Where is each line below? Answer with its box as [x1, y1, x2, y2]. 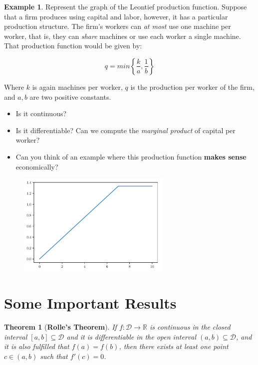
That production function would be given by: [4, 40, 142, 51]
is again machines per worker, [32, 81, 123, 92]
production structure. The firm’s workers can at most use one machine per [4, 21, 231, 31]
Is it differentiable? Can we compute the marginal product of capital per [15, 125, 236, 135]
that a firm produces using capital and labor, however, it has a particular [4, 11, 228, 21]
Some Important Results [4, 293, 177, 313]
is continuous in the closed [149, 321, 231, 332]
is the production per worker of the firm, [130, 81, 255, 92]
